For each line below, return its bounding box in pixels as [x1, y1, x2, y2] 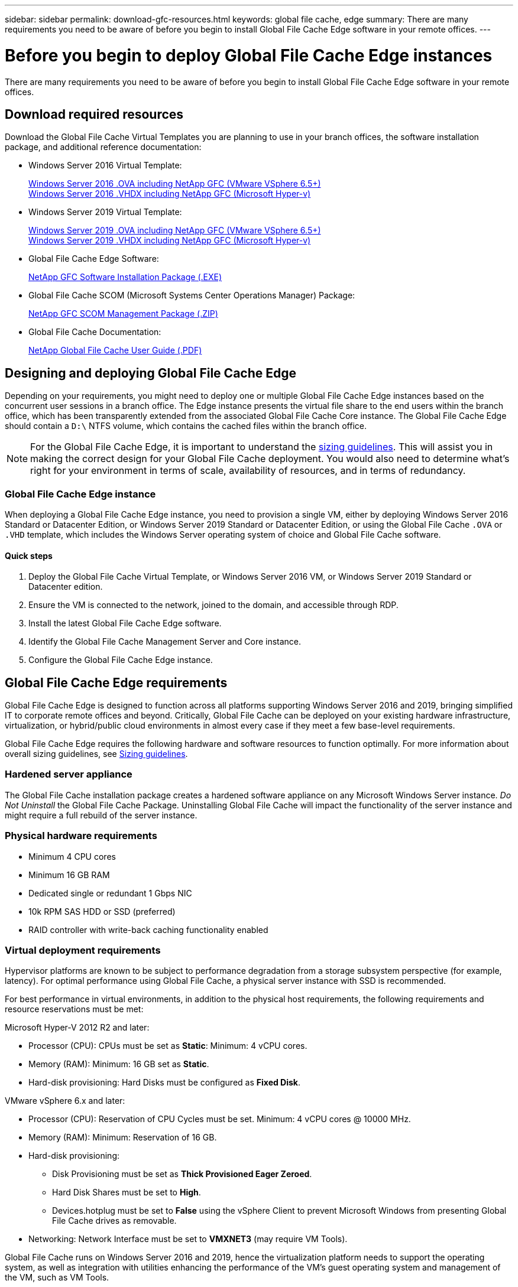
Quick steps [5, 550, 53, 561]
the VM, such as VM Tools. [5, 1272, 109, 1283]
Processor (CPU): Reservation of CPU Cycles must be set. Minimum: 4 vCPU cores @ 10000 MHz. [28, 1114, 411, 1124]
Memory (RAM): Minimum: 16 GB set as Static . [28, 1059, 209, 1070]
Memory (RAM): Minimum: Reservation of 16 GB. [28, 1132, 217, 1143]
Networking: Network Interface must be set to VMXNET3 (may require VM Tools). [28, 1234, 348, 1244]
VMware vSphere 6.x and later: [5, 1096, 125, 1106]
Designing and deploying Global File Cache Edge [5, 365, 297, 381]
